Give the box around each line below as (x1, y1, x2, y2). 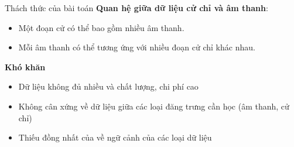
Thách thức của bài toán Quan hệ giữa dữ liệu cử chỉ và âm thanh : (5, 2, 268, 13)
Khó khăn (5, 60, 46, 73)
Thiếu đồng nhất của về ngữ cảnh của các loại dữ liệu (18, 131, 212, 143)
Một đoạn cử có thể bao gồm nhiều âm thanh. (18, 21, 184, 33)
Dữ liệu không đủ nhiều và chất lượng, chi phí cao (18, 80, 199, 93)
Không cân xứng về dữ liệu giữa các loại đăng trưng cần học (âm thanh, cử (18, 100, 289, 112)
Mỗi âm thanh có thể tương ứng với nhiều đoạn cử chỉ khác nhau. (18, 41, 255, 53)
